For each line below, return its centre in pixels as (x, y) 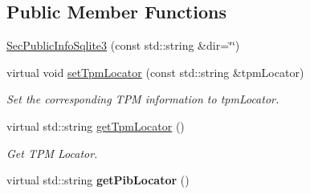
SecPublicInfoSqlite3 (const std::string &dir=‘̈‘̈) (123, 45)
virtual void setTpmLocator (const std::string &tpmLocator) (155, 72)
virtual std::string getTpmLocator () (96, 125)
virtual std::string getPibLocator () (98, 180)
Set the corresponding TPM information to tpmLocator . (143, 99)
